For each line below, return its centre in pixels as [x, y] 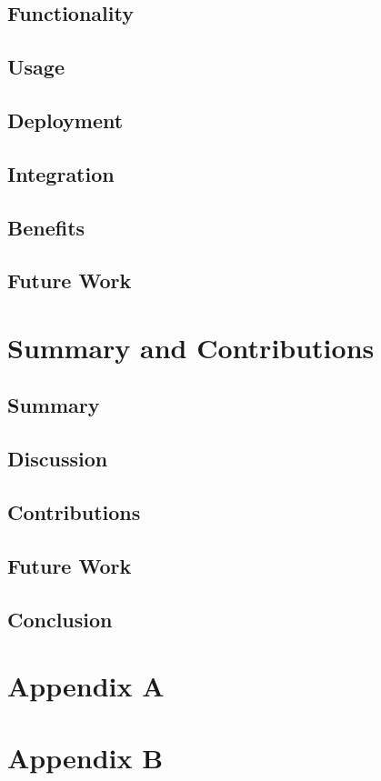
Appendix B [85, 757]
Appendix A [86, 686]
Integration [61, 173]
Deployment [65, 120]
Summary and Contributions [191, 347]
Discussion [58, 459]
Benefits [46, 227]
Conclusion [60, 619]
